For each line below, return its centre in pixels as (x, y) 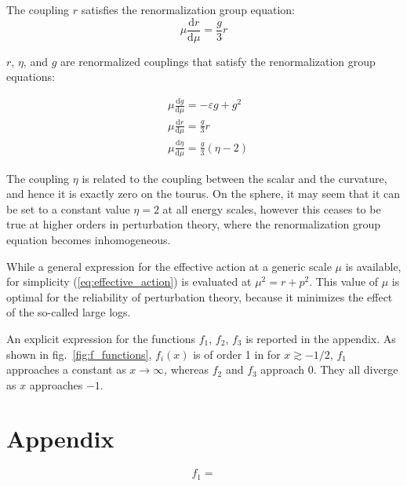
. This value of (344, 281)
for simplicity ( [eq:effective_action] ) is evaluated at (129, 281)
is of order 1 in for (237, 354)
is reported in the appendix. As (321, 338)
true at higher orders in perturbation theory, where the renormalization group (193, 224)
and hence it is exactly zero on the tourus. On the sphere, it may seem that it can (203, 194)
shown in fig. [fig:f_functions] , (79, 354)
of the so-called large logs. (69, 312)
